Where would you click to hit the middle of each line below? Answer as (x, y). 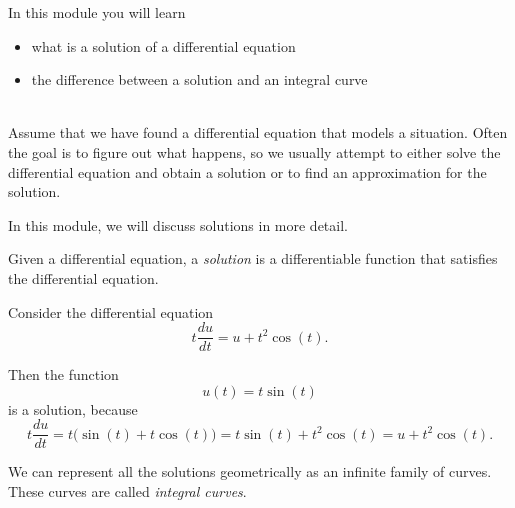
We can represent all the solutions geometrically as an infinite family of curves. (250, 471)
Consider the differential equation (111, 311)
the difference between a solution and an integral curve (199, 79)
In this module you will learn (97, 12)
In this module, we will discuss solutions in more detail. (178, 224)
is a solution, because (73, 408)
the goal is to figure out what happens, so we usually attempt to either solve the (254, 151)
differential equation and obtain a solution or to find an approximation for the (247, 171)
